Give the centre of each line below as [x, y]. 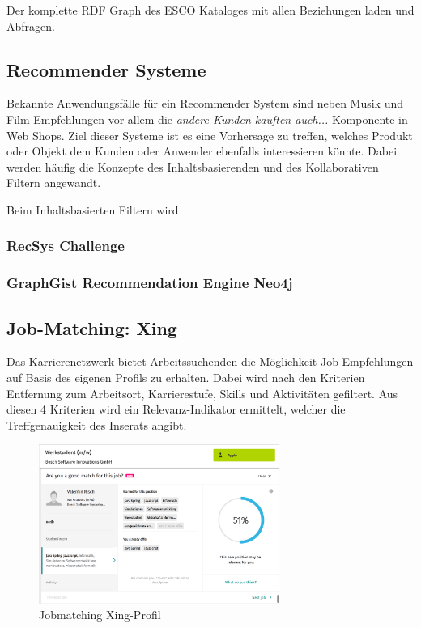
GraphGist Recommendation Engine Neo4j [150, 283]
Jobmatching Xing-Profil [100, 615]
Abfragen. [31, 25]
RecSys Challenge [66, 246]
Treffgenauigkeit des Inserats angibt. [97, 424]
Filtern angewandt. [54, 182]
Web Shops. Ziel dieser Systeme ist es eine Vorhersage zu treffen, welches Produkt [210, 135]
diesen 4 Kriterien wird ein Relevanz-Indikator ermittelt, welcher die [176, 409]
